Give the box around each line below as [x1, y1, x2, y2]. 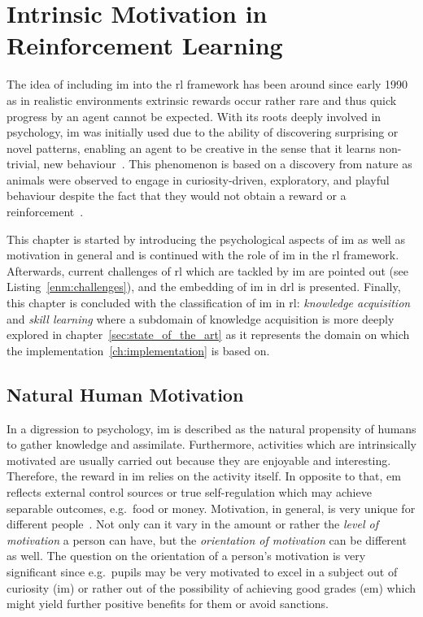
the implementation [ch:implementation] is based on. [7, 341, 270, 358]
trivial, [7, 155, 40, 172]
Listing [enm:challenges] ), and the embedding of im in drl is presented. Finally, [7, 278, 401, 295]
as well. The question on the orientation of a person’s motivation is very [7, 547, 366, 564]
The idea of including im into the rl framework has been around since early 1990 [7, 76, 408, 93]
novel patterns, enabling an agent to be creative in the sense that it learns [7, 139, 376, 156]
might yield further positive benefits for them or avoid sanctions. [7, 595, 329, 612]
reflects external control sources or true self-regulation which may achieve [7, 483, 372, 500]
